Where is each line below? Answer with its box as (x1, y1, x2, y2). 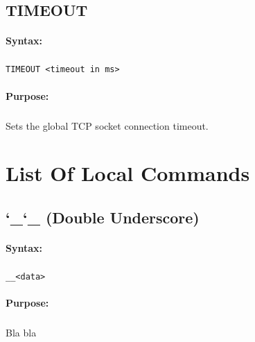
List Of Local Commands (6, 159, 250, 187)
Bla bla (6, 325, 37, 340)
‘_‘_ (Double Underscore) (6, 206, 200, 228)
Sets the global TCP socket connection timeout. (6, 118, 209, 132)
